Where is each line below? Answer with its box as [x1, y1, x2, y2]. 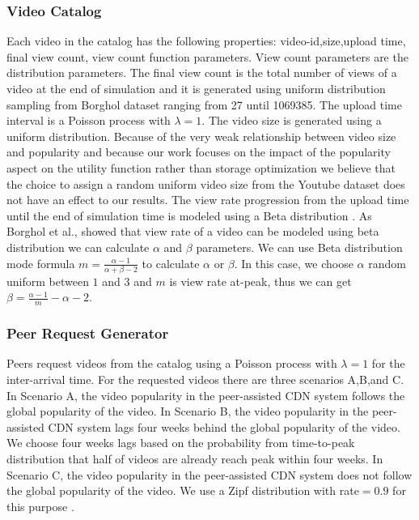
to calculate [142, 254, 200, 271]
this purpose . [6, 497, 74, 514]
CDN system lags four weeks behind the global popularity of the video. [48, 418, 400, 435]
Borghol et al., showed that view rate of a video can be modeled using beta [6, 223, 379, 240]
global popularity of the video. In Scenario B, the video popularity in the [6, 403, 369, 420]
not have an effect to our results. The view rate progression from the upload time [6, 191, 409, 208]
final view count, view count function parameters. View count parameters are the [6, 48, 408, 65]
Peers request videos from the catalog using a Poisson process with [6, 355, 337, 372]
